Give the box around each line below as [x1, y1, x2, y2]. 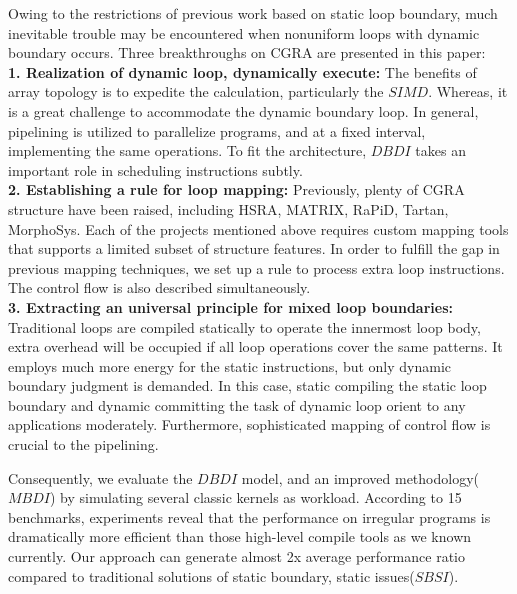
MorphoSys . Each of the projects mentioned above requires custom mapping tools [8, 218, 509, 239]
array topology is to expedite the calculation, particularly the [8, 81, 384, 102]
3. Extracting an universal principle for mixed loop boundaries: [8, 296, 454, 317]
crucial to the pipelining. [8, 434, 159, 455]
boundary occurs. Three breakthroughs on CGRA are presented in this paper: [8, 42, 486, 63]
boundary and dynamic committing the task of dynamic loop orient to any [8, 394, 466, 415]
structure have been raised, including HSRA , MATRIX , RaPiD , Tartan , [8, 198, 449, 219]
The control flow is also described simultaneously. [8, 277, 311, 298]
